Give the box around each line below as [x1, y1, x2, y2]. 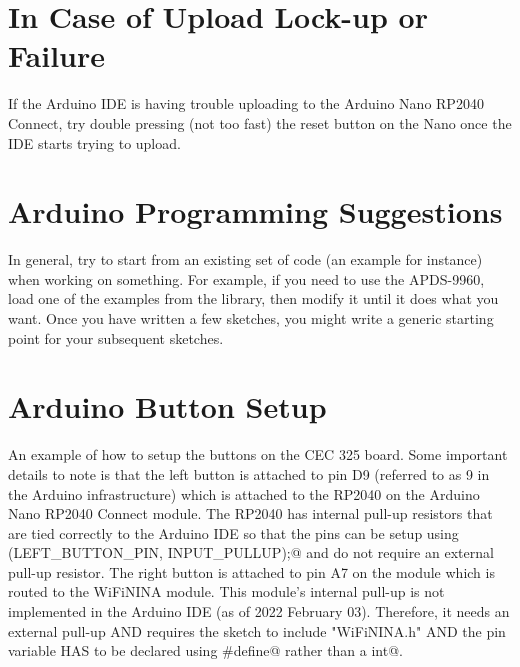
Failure [8, 35, 106, 76]
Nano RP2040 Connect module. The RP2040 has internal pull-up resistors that [8, 503, 493, 524]
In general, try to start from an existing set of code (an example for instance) [8, 249, 483, 270]
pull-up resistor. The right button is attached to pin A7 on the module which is [8, 561, 495, 582]
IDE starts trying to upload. [8, 132, 181, 153]
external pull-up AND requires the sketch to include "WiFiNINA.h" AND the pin [8, 620, 506, 641]
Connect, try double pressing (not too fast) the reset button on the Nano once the [8, 112, 512, 133]
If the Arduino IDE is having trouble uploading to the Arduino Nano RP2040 [8, 93, 484, 114]
